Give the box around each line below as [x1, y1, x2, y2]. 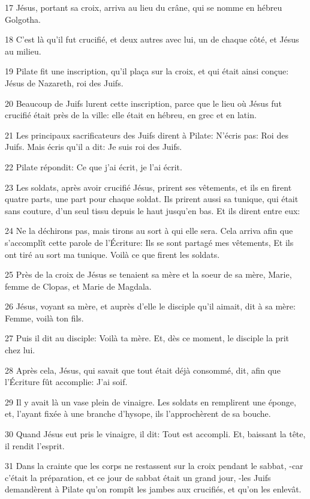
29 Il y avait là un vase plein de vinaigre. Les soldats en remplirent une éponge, [5, 395, 296, 408]
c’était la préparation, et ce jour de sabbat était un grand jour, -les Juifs [5, 471, 271, 483]
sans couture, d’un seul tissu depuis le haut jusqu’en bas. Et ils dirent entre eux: [5, 204, 300, 217]
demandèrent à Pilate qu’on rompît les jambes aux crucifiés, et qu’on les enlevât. [5, 483, 302, 495]
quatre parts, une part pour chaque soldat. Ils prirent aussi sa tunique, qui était [5, 193, 299, 205]
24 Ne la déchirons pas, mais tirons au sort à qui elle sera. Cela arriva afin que [5, 224, 293, 237]
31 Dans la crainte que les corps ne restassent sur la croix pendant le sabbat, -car [5, 459, 303, 472]
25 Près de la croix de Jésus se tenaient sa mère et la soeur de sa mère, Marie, [5, 268, 292, 281]
